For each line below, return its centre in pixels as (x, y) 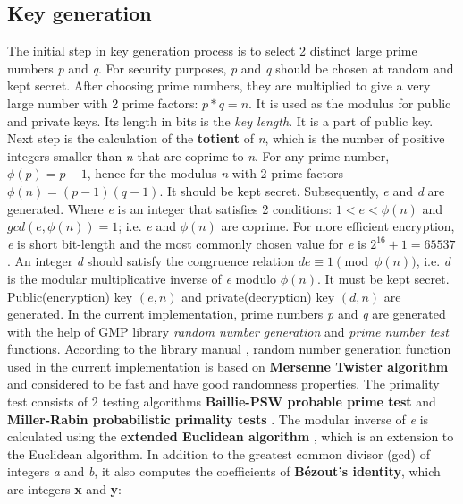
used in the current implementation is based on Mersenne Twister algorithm (228, 366)
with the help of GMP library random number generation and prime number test (228, 331)
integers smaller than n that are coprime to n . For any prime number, (198, 155)
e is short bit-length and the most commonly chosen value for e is (187, 243)
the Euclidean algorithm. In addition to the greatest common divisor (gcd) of (219, 453)
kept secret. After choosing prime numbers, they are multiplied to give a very (219, 85)
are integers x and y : (65, 489)
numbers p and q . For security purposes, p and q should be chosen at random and (231, 68)
